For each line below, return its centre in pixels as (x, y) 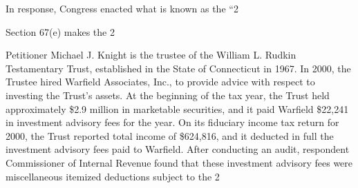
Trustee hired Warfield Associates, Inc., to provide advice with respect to (160, 82)
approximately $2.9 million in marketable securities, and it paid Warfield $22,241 (177, 108)
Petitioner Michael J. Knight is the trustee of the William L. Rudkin (151, 55)
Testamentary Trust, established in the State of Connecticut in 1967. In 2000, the (178, 68)
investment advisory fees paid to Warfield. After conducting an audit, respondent (178, 149)
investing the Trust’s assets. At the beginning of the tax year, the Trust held (168, 95)
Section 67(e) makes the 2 (60, 31)
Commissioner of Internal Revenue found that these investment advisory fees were (179, 162)
